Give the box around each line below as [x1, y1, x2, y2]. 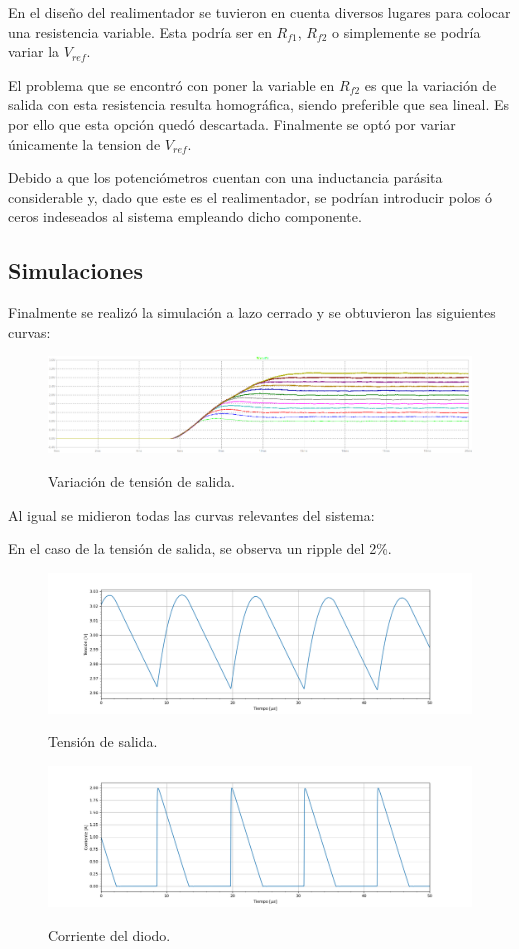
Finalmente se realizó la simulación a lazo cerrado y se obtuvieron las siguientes [8, 302, 496, 323]
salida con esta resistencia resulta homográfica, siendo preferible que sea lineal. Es [8, 94, 510, 115]
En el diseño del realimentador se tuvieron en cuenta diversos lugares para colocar [8, 2, 511, 22]
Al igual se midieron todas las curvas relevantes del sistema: [8, 504, 375, 525]
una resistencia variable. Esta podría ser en [8, 21, 272, 42]
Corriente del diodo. [48, 924, 171, 945]
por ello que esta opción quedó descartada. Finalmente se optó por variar [8, 113, 456, 134]
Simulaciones [8, 255, 143, 286]
